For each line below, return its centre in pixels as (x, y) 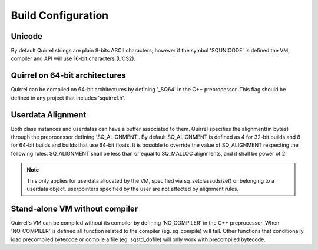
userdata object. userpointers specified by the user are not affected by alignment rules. (132, 189)
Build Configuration (60, 15)
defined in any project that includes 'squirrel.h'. (68, 98)
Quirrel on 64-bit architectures (68, 76)
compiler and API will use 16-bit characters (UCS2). (73, 58)
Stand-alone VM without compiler (74, 208)
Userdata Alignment (49, 115)
